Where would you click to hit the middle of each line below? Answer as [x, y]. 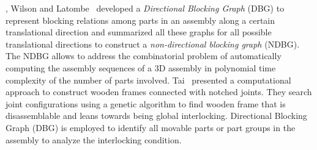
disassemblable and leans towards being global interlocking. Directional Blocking [156, 116]
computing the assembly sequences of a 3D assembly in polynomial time [141, 67]
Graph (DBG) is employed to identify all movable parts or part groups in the [151, 127]
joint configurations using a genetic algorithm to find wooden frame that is [146, 103]
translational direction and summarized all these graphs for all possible [139, 32]
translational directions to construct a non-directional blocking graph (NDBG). [153, 44]
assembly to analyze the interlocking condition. [94, 139]
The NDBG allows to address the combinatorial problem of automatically [144, 56]
